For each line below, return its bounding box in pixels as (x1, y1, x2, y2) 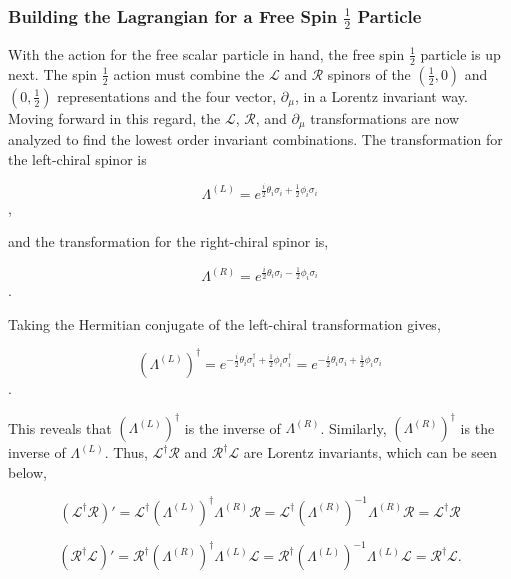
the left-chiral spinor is (8, 148, 147, 169)
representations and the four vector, (57, 85, 277, 106)
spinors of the (327, 63, 411, 84)
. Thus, (104, 442, 148, 462)
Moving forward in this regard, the (8, 107, 221, 128)
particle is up (420, 43, 501, 64)
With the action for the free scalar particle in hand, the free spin (8, 43, 405, 64)
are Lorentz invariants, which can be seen (243, 442, 498, 462)
